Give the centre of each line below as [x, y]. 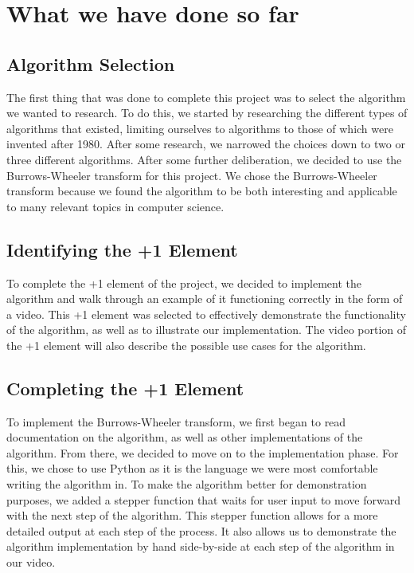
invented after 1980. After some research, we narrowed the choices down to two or [206, 144]
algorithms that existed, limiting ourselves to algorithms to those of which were [200, 128]
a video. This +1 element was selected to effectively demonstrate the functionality [206, 314]
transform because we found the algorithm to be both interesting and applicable [202, 191]
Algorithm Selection [91, 63]
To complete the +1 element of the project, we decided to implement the [184, 283]
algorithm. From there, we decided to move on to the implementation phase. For [203, 452]
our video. [31, 562]
